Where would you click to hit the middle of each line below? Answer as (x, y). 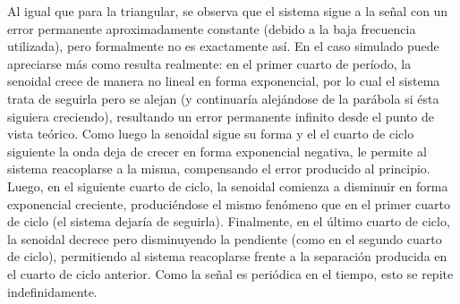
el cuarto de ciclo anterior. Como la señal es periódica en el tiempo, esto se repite (230, 273)
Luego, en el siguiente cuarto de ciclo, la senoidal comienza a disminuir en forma (228, 186)
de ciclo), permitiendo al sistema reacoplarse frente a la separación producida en (227, 256)
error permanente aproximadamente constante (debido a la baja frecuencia (212, 28)
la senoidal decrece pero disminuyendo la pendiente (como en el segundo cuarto (225, 238)
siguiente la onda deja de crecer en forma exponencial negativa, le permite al (217, 151)
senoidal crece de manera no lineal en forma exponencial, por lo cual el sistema (224, 81)
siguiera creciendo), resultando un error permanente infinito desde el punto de (221, 116)
